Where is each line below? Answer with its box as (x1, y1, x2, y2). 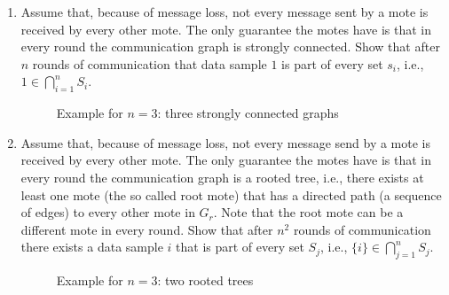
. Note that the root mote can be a (213, 203, 404, 221)
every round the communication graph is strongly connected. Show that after (20, 37, 440, 56)
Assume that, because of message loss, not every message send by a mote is (20, 133, 430, 151)
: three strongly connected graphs (157, 104, 339, 122)
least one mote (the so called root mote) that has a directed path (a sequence (20, 185, 442, 204)
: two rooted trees (157, 271, 254, 290)
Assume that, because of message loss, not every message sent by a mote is (20, 3, 429, 20)
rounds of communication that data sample (32, 54, 267, 73)
